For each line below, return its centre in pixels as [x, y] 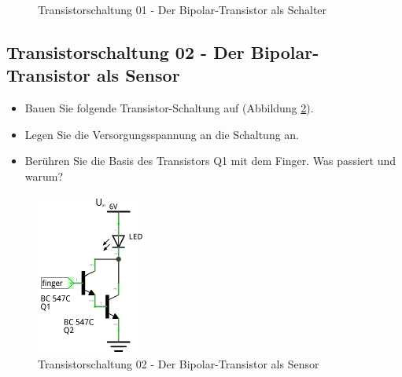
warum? [44, 176]
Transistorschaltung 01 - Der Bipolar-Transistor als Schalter [183, 9]
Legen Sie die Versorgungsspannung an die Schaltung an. [162, 134]
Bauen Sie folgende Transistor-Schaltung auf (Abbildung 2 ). [169, 108]
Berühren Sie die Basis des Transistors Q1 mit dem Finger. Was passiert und [210, 161]
